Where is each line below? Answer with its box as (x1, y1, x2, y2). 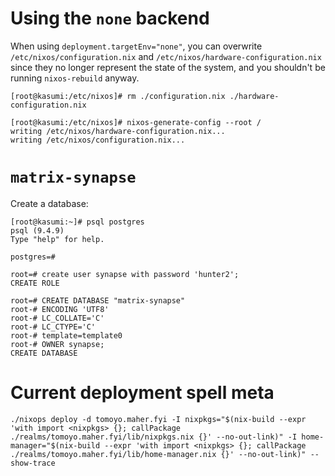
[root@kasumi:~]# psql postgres (10, 217, 145, 227)
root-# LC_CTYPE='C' (10, 322, 97, 332)
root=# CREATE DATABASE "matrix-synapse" (10, 295, 186, 306)
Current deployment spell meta (10, 382, 275, 404)
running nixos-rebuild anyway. (10, 72, 140, 84)
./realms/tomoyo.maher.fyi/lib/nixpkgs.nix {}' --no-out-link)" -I (10, 432, 298, 442)
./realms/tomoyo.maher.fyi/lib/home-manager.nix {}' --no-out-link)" (10, 449, 307, 459)
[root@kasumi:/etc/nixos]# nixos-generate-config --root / (10, 117, 262, 127)
